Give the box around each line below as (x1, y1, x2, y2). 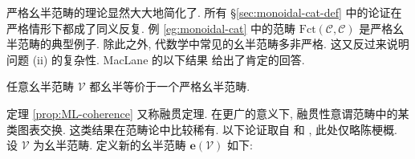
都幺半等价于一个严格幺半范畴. (89, 78, 250, 95)
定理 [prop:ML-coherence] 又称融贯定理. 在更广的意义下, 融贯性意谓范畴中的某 (6, 104, 409, 121)
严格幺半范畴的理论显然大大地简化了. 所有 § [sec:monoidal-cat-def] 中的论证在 (6, 4, 402, 20)
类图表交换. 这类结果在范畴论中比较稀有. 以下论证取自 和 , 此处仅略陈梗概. (6, 120, 397, 137)
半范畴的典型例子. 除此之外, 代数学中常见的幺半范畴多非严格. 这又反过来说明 (6, 35, 409, 52)
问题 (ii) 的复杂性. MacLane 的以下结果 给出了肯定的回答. (6, 51, 305, 67)
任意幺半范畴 (6, 78, 74, 95)
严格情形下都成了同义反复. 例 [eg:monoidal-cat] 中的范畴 (6, 19, 296, 36)
